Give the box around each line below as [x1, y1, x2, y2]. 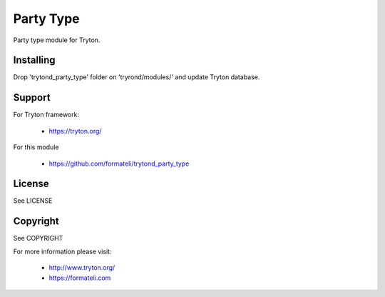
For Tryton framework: [13, 111, 80, 119]
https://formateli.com [48, 273, 111, 282]
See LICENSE [13, 196, 53, 205]
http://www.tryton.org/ [48, 263, 115, 272]
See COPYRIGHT [13, 234, 63, 243]
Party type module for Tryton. [13, 36, 101, 44]
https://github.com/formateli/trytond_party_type [48, 159, 190, 168]
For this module [13, 143, 59, 151]
